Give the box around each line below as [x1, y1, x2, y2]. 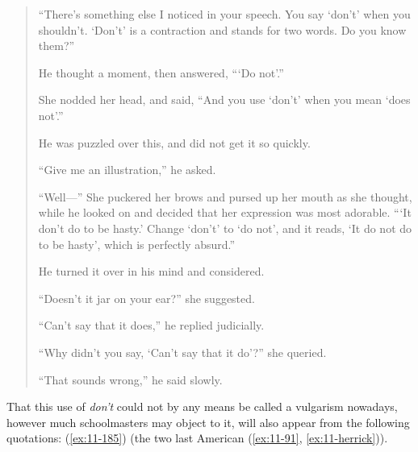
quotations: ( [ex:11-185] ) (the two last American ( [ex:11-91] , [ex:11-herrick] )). [6, 429, 388, 446]
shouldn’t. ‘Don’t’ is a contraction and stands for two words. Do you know [38, 21, 407, 38]
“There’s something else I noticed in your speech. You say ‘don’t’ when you [38, 6, 411, 22]
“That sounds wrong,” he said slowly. [38, 371, 223, 388]
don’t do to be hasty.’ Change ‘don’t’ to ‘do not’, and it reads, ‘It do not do [38, 219, 412, 236]
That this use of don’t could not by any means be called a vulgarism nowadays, [6, 398, 398, 415]
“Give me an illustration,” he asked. [38, 161, 216, 178]
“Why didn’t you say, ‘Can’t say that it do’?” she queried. [38, 343, 327, 360]
